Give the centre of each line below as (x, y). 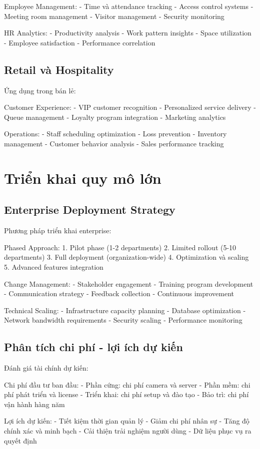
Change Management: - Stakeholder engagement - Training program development (129, 283)
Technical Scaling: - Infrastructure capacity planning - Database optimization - (125, 310)
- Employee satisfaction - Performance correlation (80, 42)
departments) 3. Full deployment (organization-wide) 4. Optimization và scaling (126, 257)
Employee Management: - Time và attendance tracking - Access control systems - (129, 6)
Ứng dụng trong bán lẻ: (40, 90)
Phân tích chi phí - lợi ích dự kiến (93, 347)
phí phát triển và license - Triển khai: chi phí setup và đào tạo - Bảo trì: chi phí (126, 394)
